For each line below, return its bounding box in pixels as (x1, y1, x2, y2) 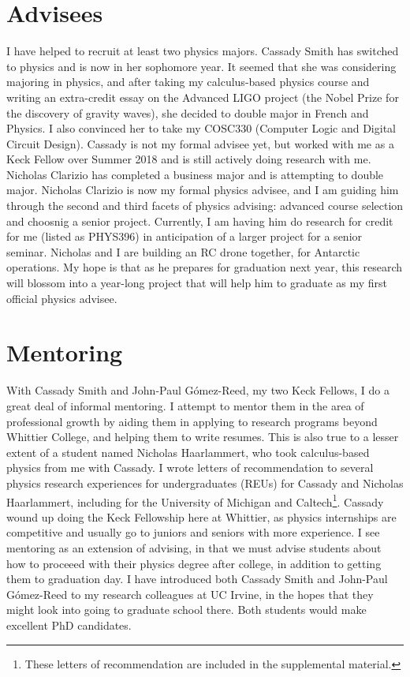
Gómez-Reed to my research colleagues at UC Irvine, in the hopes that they (6, 585, 374, 602)
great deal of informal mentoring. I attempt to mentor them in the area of (6, 397, 364, 413)
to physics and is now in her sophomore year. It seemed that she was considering (6, 58, 397, 74)
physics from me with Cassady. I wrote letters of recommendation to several (6, 459, 374, 476)
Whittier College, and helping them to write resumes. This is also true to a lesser (6, 428, 399, 445)
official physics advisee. (6, 290, 117, 306)
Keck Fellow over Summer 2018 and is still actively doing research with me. (6, 151, 371, 167)
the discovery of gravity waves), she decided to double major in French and (6, 104, 369, 121)
